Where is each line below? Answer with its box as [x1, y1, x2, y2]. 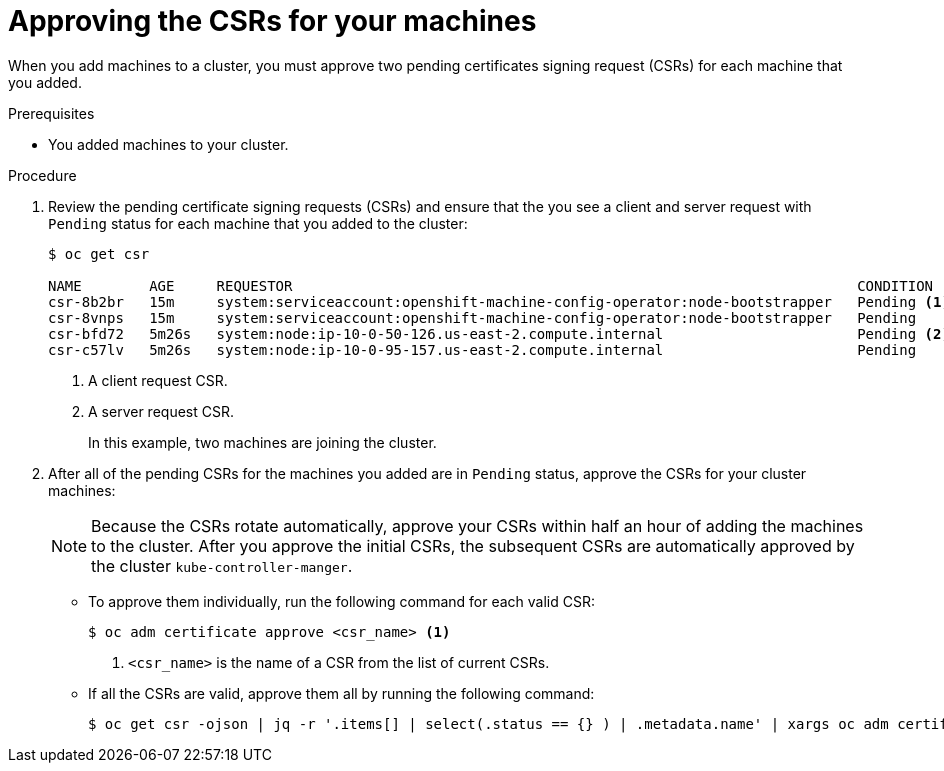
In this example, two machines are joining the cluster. [88, 433, 437, 451]
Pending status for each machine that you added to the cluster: [48, 214, 468, 232]
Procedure [8, 166, 77, 184]
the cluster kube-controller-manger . [91, 555, 353, 576]
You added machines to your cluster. [48, 135, 289, 153]
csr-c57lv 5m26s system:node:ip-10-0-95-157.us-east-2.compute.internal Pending [48, 341, 917, 358]
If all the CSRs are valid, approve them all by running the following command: [88, 684, 595, 702]
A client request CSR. [88, 371, 228, 389]
